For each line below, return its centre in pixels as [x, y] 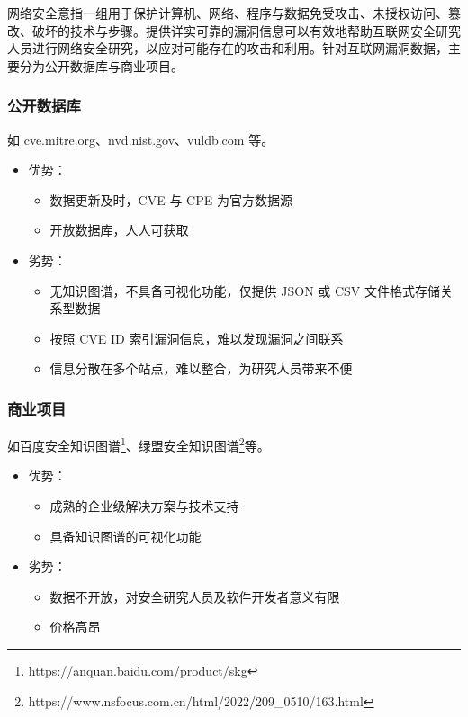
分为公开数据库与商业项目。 [101, 65]
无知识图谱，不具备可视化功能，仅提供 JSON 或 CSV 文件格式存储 [245, 290]
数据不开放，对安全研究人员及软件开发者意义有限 [195, 596]
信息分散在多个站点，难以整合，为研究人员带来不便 [201, 368]
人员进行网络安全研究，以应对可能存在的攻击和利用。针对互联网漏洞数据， [228, 48]
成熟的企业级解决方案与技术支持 [144, 506]
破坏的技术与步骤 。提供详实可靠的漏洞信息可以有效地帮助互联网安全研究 [246, 30]
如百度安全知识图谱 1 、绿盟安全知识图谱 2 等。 [139, 444]
